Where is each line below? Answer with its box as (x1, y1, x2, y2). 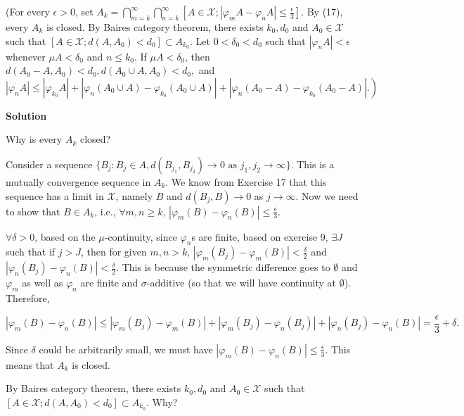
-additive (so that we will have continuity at (146, 275, 337, 290)
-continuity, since (104, 229, 177, 244)
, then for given (80, 244, 147, 259)
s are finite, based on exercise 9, (191, 229, 328, 244)
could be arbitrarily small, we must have (39, 341, 213, 356)
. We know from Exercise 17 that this (165, 174, 327, 189)
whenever (6, 49, 46, 63)
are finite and (80, 275, 138, 290)
